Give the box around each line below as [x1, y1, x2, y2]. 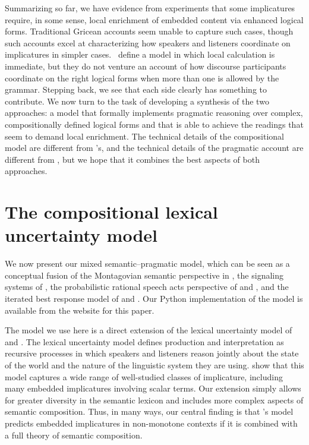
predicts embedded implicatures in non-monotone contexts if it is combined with [5, 416, 298, 429]
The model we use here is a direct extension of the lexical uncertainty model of [5, 324, 292, 336]
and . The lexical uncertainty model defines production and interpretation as [5, 335, 284, 348]
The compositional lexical [5, 200, 218, 224]
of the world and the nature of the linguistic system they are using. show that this [5, 358, 304, 371]
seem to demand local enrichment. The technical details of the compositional [5, 130, 285, 142]
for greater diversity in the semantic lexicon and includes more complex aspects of [5, 393, 304, 406]
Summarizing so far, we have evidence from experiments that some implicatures [5, 2, 295, 14]
